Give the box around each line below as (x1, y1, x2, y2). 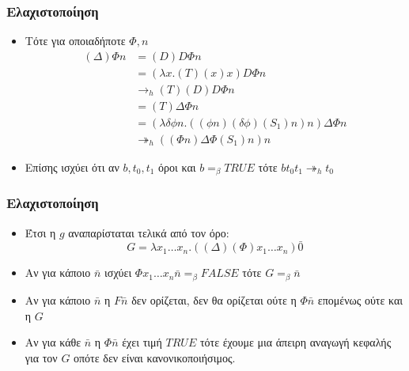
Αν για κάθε (25, 334, 81, 350)
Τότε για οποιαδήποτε (25, 32, 126, 49)
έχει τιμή (122, 334, 162, 350)
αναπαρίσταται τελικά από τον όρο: (68, 224, 229, 240)
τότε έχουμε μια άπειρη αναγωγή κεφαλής (199, 334, 392, 350)
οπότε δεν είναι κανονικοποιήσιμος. (74, 349, 236, 365)
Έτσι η (25, 224, 56, 240)
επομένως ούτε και (317, 291, 403, 308)
